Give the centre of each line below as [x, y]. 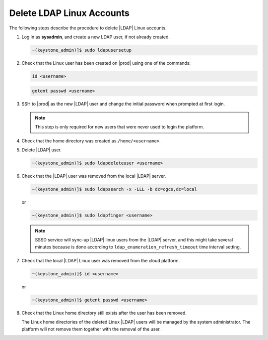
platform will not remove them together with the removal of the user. [91, 329]
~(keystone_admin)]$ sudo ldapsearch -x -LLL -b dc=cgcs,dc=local [114, 189]
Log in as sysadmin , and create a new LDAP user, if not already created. [96, 37]
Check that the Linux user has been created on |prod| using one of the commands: [106, 63]
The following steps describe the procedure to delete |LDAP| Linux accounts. [88, 28]
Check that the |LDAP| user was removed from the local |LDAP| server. [94, 176]
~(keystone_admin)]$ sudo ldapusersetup [82, 50]
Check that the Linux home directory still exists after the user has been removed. [104, 313]
